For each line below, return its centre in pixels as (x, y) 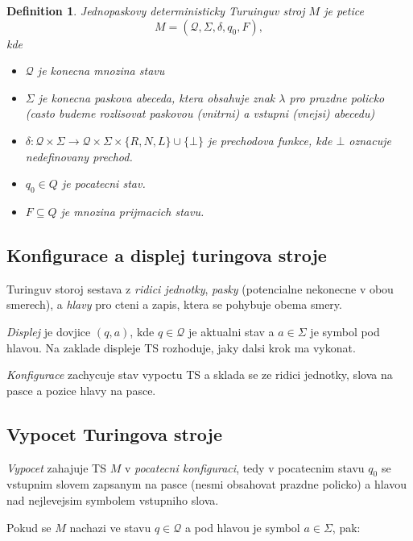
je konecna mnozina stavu (101, 71)
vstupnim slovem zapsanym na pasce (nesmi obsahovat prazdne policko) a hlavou (207, 484)
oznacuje (370, 140)
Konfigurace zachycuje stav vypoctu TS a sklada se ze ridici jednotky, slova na (200, 375)
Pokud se (29, 527)
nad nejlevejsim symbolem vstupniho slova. (113, 499)
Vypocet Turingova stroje (115, 433)
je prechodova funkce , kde (270, 140)
